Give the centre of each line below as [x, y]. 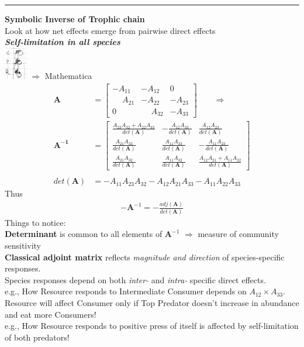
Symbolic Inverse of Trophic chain [75, 19]
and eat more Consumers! [51, 314]
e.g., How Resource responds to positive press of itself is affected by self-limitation [152, 326]
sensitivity [23, 245]
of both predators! [37, 337]
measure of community [238, 234]
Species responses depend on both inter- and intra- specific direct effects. [135, 279]
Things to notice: [35, 222]
